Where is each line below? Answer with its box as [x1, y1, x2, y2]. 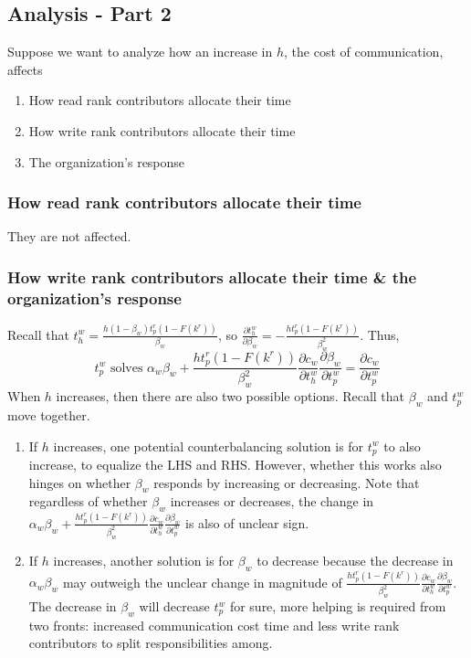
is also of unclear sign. [185, 513, 309, 532]
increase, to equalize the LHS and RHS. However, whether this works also [28, 455, 442, 474]
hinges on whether [28, 472, 131, 492]
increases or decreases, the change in [170, 492, 374, 511]
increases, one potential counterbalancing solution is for [53, 436, 364, 455]
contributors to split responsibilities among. [28, 633, 273, 653]
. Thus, [360, 324, 400, 344]
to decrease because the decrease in [256, 550, 454, 569]
